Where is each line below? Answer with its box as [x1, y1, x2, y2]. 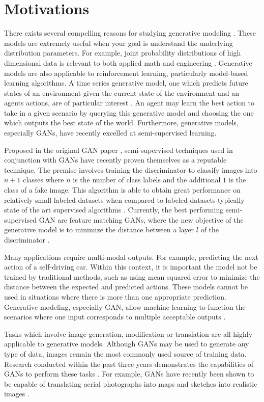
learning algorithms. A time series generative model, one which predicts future [4, 77, 248, 88]
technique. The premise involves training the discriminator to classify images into [4, 164, 257, 175]
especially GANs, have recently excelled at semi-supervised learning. [4, 127, 217, 138]
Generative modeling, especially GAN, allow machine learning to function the [4, 301, 246, 312]
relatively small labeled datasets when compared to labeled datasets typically [4, 194, 245, 205]
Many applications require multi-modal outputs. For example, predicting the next [4, 251, 258, 262]
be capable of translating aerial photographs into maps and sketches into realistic [4, 378, 257, 389]
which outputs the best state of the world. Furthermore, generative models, [4, 117, 239, 128]
